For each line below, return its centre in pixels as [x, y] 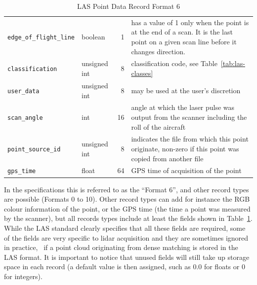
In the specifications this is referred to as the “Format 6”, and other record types [127, 189]
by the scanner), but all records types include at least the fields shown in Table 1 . [128, 218]
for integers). [23, 276]
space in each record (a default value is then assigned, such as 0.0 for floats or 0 [125, 267]
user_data [23, 91]
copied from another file [167, 158]
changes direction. [158, 51]
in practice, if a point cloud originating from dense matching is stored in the [121, 247]
